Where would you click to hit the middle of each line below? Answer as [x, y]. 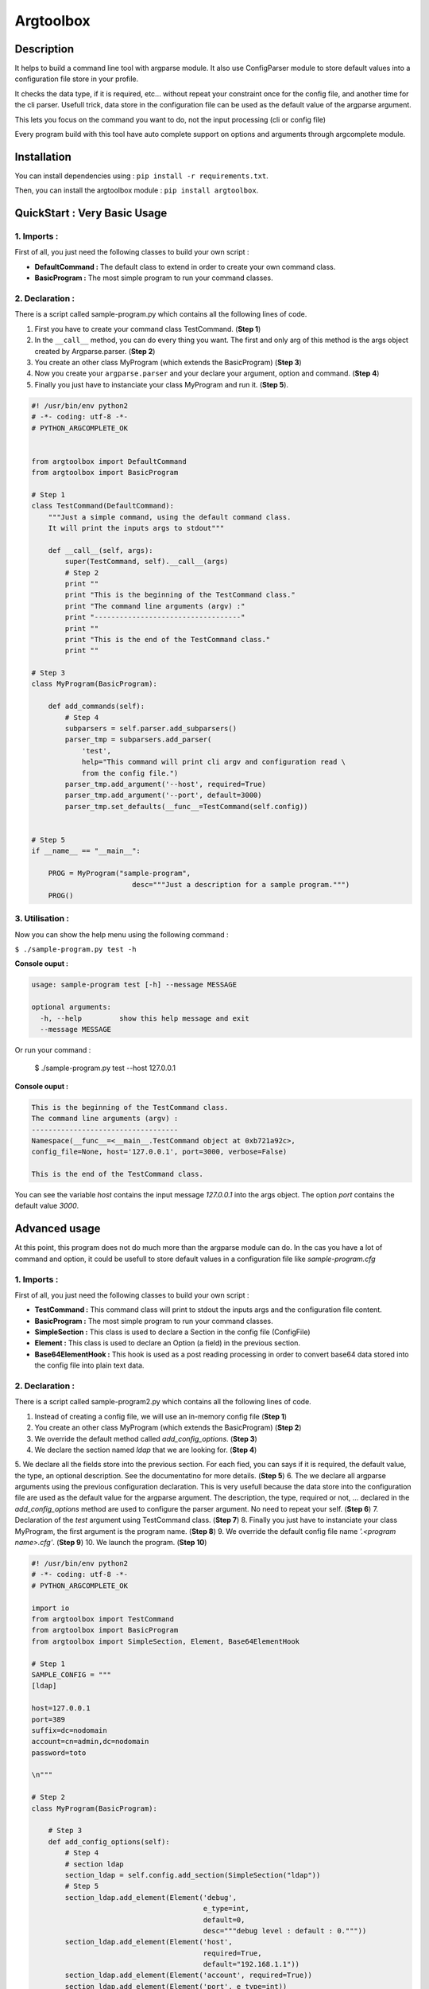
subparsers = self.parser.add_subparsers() [151, 729]
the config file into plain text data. [89, 1365]
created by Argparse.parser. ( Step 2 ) [95, 351]
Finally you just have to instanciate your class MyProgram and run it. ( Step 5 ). [162, 384]
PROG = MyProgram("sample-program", [119, 874]
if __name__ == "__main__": [86, 851]
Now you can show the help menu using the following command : [122, 934]
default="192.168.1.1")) [251, 1964]
